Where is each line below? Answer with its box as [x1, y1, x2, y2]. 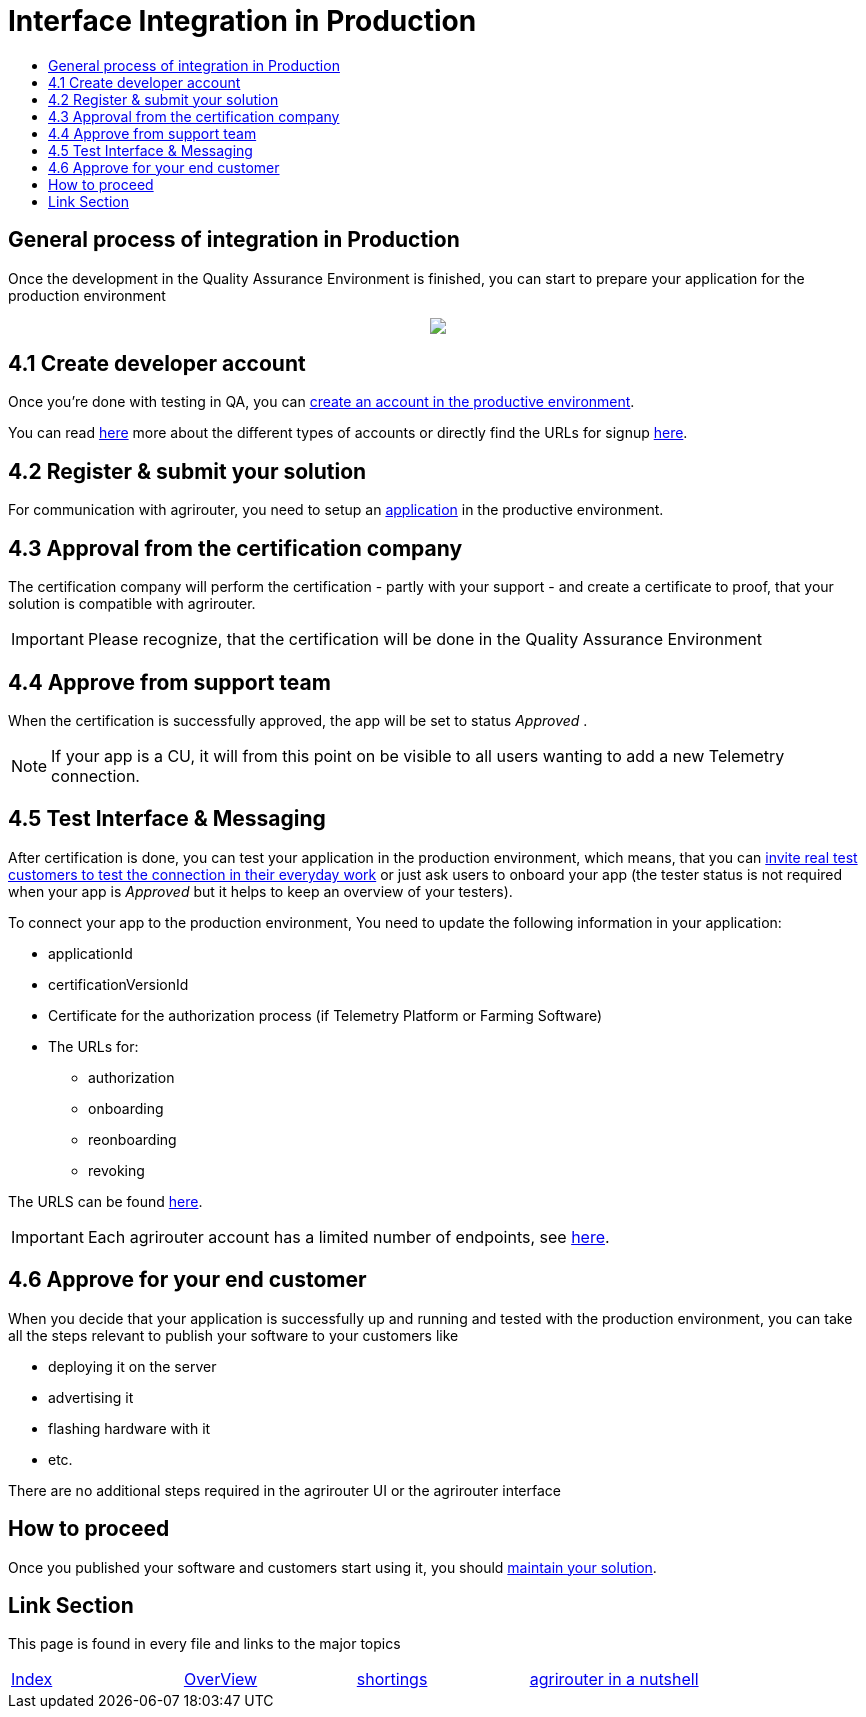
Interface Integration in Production [8, 4, 477, 38]
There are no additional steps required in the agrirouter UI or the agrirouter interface [8, 1481, 561, 1499]
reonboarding [88, 1130, 177, 1148]
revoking [88, 1161, 145, 1179]
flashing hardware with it [48, 1419, 211, 1437]
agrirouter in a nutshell [529, 1669, 699, 1690]
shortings [356, 1669, 428, 1690]
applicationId [48, 944, 133, 962]
